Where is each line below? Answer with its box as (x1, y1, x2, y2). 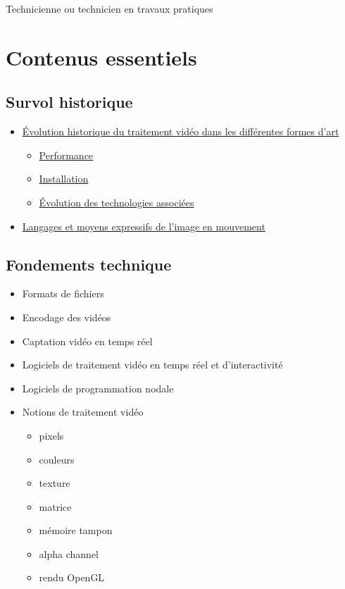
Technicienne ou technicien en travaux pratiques (6, 1, 213, 15)
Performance (39, 147, 94, 162)
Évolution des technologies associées (39, 194, 194, 209)
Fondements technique (6, 253, 172, 275)
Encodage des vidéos (22, 309, 111, 324)
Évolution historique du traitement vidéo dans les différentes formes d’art (22, 124, 339, 139)
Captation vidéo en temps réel (22, 333, 153, 348)
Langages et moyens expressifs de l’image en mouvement (22, 218, 265, 233)
